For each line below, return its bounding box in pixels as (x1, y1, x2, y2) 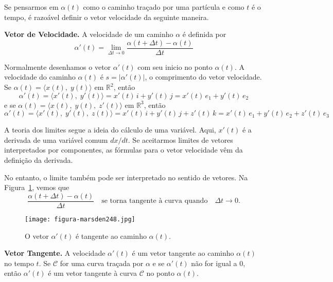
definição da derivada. (4, 155, 73, 165)
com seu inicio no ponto (137, 61, 213, 72)
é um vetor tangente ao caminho (132, 248, 234, 258)
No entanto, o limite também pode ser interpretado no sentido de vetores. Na (4, 172, 248, 182)
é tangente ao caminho (75, 230, 147, 241)
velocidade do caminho (4, 71, 76, 82)
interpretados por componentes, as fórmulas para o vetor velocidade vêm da (4, 144, 243, 155)
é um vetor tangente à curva (48, 268, 137, 278)
